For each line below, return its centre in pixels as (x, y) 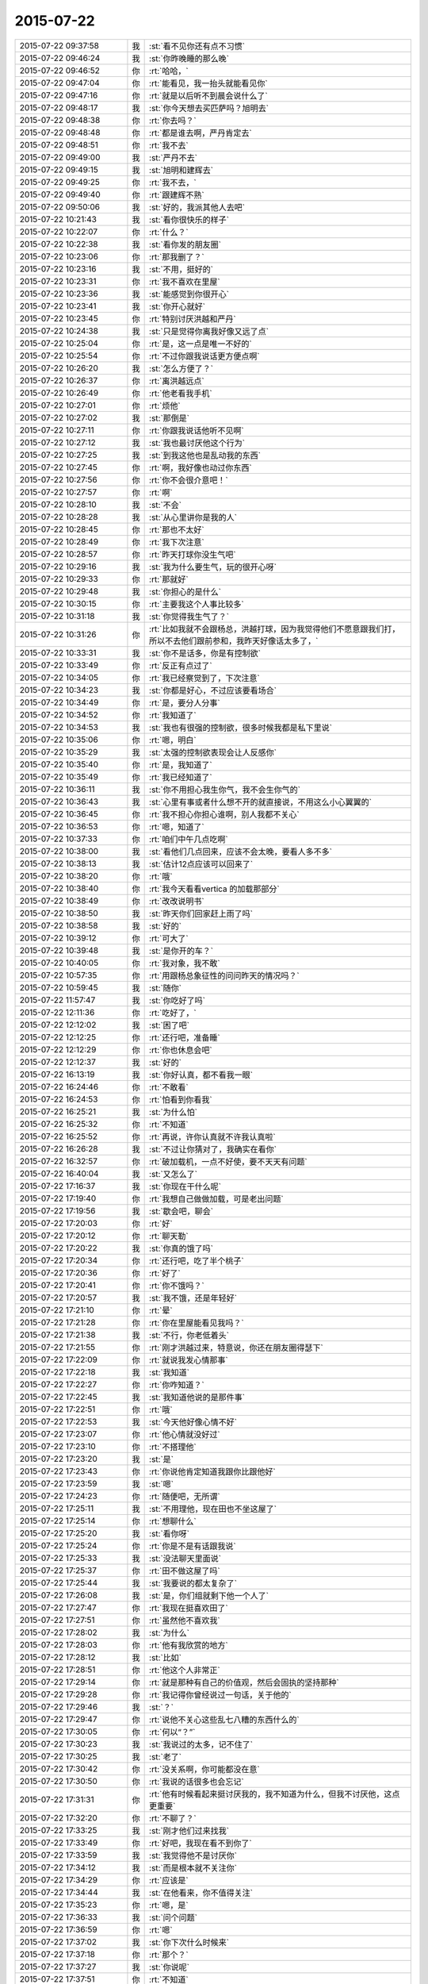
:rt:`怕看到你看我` (181, 1099)
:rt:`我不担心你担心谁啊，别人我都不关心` (225, 814)
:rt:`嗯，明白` (173, 740)
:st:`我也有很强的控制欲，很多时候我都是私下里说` (241, 728)
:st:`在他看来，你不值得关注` (201, 1893)
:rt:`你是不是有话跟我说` (193, 1546)
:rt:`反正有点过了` (181, 665)
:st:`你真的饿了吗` (182, 1248)
